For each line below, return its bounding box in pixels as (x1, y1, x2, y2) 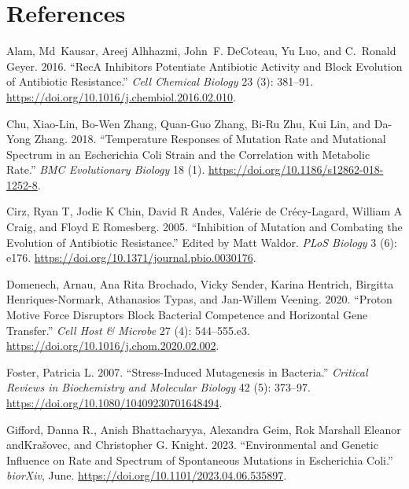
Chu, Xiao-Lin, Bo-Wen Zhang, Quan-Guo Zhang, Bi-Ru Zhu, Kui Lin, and (6, 115, 371, 131)
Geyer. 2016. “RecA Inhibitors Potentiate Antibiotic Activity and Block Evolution (6, 57, 403, 74)
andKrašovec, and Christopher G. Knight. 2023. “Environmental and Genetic (6, 436, 378, 453)
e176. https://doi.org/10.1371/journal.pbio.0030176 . (6, 249, 256, 266)
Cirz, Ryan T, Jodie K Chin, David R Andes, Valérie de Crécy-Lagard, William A (6, 203, 403, 219)
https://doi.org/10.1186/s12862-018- (208, 161, 384, 178)
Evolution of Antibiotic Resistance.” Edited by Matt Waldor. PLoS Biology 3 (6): (6, 233, 397, 250)
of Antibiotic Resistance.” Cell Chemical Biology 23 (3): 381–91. (6, 73, 314, 90)
